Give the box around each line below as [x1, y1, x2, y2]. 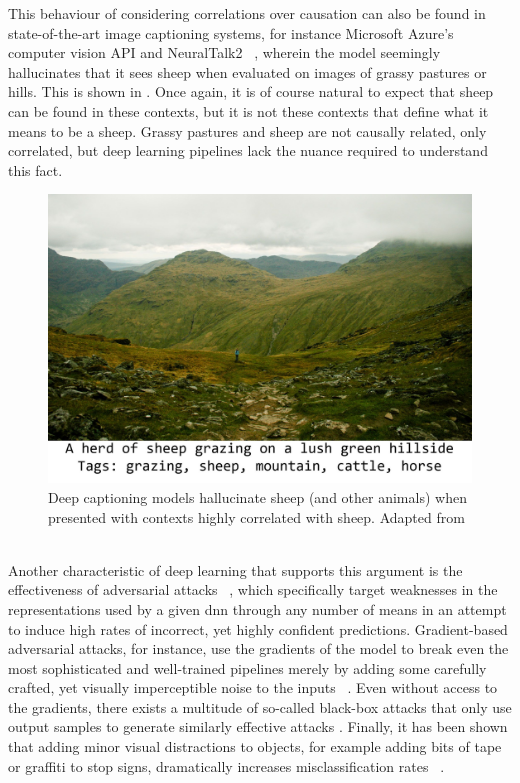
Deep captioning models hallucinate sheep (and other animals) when [48, 486, 467, 507]
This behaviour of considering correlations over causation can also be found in [8, 3, 486, 23]
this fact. [8, 159, 63, 180]
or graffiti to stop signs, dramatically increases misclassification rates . [8, 755, 445, 776]
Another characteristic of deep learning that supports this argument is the [8, 559, 463, 580]
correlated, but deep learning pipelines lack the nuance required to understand [8, 140, 488, 161]
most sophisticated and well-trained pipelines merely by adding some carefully [8, 657, 487, 678]
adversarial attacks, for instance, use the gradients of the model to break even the [8, 638, 509, 659]
